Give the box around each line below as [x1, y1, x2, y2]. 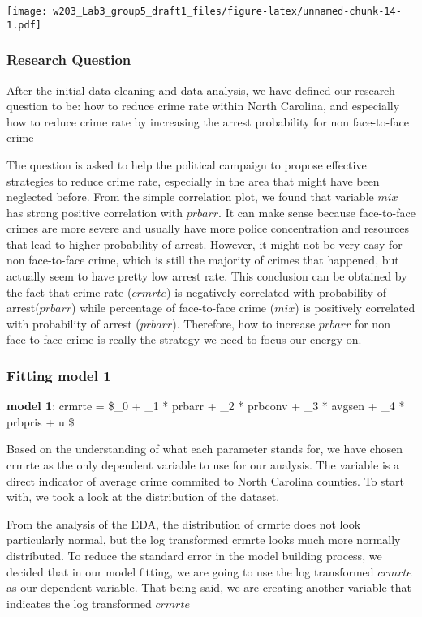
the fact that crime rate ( [6, 283, 132, 300]
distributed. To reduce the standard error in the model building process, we [6, 547, 382, 563]
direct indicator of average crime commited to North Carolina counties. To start [6, 472, 405, 489]
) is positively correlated [295, 299, 416, 316]
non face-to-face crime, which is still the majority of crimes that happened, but [6, 251, 399, 268]
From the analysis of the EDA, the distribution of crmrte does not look [6, 515, 361, 532]
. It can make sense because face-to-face [218, 204, 416, 221]
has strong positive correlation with [6, 204, 183, 221]
